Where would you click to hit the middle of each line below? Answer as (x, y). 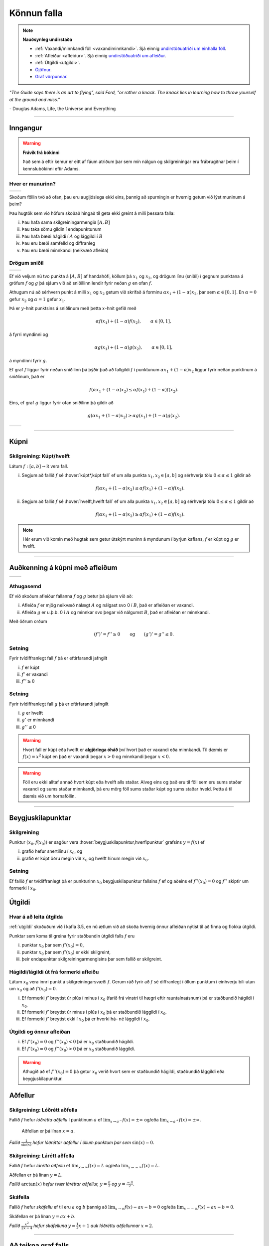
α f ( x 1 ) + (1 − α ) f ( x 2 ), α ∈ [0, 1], (133, 322)
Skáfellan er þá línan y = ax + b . (42, 1216)
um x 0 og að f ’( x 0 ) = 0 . (33, 989)
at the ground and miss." (35, 99)
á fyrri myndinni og (29, 334)
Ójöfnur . (43, 69)
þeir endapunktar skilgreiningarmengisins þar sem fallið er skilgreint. (92, 959)
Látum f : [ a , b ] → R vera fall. (39, 466)
